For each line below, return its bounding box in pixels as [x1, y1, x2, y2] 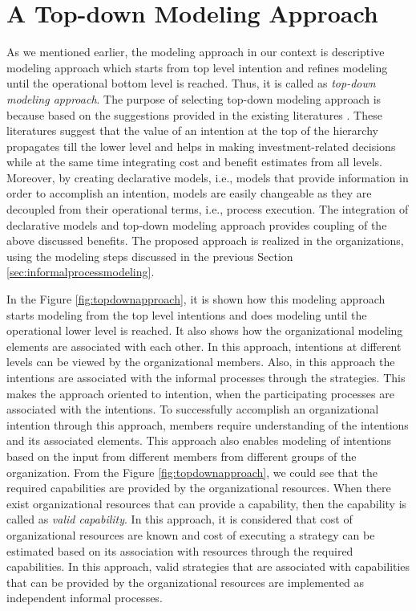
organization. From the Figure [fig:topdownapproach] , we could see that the [6, 463, 378, 480]
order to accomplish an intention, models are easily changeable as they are [6, 185, 372, 202]
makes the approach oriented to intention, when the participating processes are [6, 385, 394, 401]
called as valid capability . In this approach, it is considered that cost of [6, 511, 353, 527]
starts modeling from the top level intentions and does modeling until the [6, 306, 367, 323]
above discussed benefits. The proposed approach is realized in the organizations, [6, 232, 404, 249]
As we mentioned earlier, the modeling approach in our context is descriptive [6, 43, 385, 60]
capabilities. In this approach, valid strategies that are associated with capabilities [6, 558, 410, 575]
